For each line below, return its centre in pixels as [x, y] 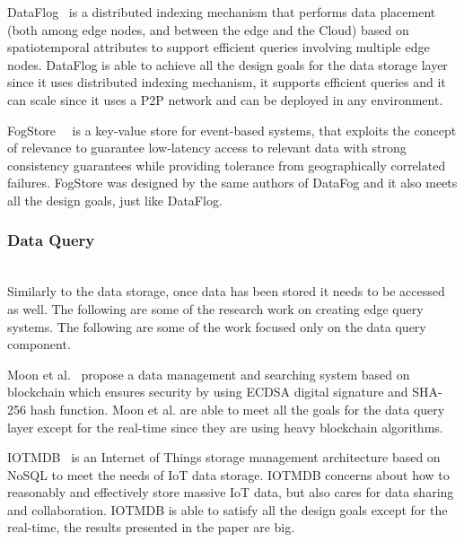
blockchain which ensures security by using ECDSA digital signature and [208, 392]
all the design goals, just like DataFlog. [115, 200]
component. [39, 344]
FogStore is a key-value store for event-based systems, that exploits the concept [232, 130]
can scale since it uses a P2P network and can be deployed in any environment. [225, 99]
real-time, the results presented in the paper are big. [151, 527]
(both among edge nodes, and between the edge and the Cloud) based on [208, 29]
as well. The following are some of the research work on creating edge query [215, 308]
